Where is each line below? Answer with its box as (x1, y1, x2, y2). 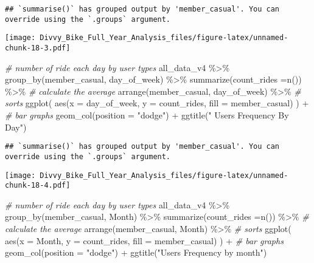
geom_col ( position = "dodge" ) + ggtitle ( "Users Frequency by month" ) (5, 246, 267, 259)
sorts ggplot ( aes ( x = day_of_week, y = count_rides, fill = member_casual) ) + (5, 97, 309, 109)
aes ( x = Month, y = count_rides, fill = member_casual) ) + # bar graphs (5, 234, 284, 247)
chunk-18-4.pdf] (5, 181, 71, 190)
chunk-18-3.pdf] (5, 43, 71, 52)
